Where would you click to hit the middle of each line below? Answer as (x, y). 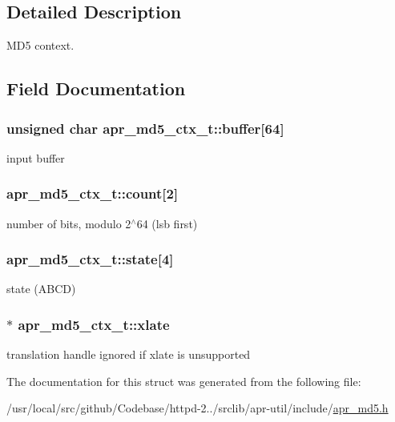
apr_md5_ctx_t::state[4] (90, 259)
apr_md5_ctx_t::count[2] (93, 193)
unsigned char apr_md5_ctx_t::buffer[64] (145, 128)
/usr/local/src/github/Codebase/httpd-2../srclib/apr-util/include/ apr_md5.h (197, 408)
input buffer (36, 157)
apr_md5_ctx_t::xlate (94, 324)
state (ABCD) (41, 289)
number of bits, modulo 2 (69, 223)
